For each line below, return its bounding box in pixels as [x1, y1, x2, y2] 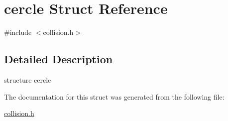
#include [4, 27, 32, 37]
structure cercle [4, 74, 51, 85]
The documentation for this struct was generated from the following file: [4, 91, 225, 102]
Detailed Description [4, 51, 113, 67]
